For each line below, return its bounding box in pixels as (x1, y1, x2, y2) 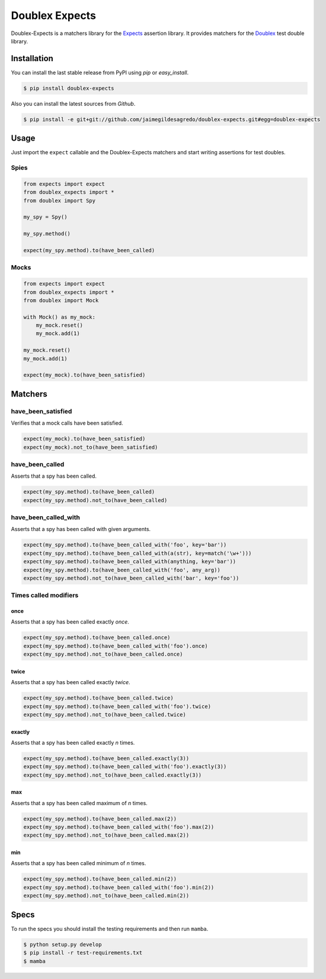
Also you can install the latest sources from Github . (11, 100, 136, 107)
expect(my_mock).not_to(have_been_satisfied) (23, 444, 158, 450)
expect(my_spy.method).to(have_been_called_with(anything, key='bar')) (23, 558, 236, 565)
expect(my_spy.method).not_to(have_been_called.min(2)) (23, 892, 190, 899)
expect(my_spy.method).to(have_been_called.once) (23, 634, 171, 641)
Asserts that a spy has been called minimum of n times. (11, 860, 146, 867)
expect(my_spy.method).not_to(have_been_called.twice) (23, 711, 186, 718)
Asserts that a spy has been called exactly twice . (11, 679, 130, 686)
